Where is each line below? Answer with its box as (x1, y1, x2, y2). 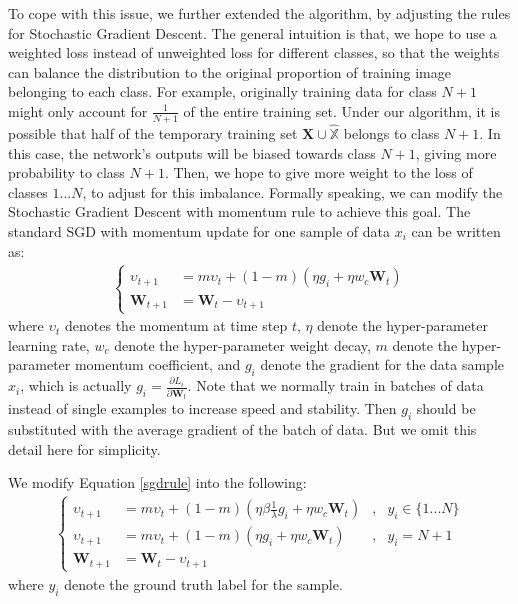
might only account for (8, 100, 148, 121)
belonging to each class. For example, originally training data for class (8, 81, 437, 102)
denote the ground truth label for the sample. (64, 573, 343, 594)
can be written (411, 220, 501, 241)
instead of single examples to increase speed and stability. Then (8, 398, 397, 419)
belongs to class (343, 123, 440, 144)
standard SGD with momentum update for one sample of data (8, 220, 391, 241)
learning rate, (8, 334, 90, 355)
